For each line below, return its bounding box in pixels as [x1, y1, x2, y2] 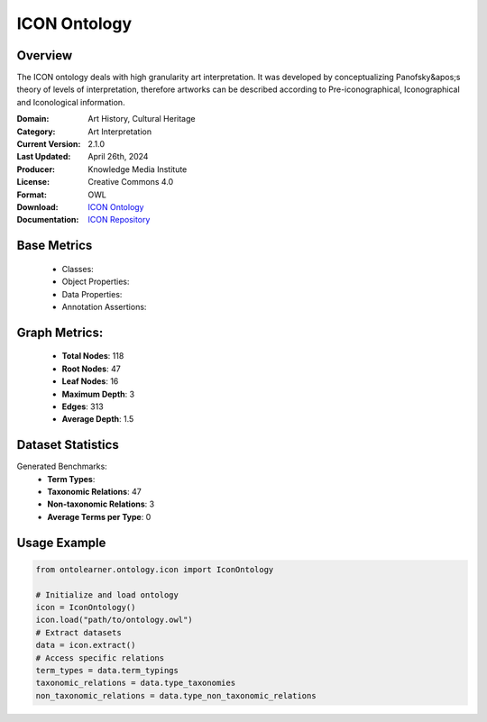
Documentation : [16, 215, 79, 225]
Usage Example [16, 535, 106, 550]
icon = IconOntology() [35, 602, 136, 612]
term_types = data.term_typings [35, 665, 179, 675]
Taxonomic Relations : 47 [47, 486, 142, 497]
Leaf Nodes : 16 [61, 376, 119, 387]
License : [16, 177, 50, 187]
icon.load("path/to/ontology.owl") [35, 615, 193, 626]
